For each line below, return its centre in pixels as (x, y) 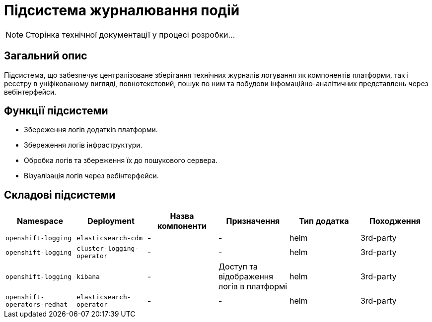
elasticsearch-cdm (109, 238)
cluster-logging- (108, 249)
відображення (246, 277)
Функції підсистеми (56, 111)
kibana (88, 276)
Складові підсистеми (60, 195)
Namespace (40, 221)
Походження (395, 221)
